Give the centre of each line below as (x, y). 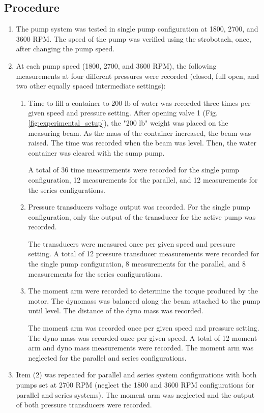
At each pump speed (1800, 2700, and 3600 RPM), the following (116, 65)
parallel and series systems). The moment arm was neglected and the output (135, 394)
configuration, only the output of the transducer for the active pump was (142, 216)
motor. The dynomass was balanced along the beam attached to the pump (144, 300)
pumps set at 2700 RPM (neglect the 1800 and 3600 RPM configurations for (135, 385)
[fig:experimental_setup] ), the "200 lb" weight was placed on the (128, 122)
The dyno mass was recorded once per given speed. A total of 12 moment (143, 337)
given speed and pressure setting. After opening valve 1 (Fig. (123, 113)
